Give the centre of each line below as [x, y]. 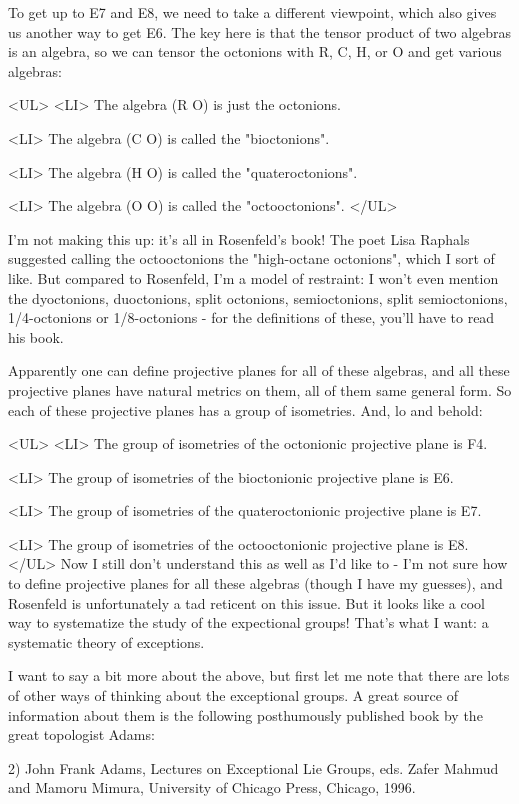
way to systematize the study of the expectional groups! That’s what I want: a [248, 622]
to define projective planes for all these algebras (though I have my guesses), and [255, 583]
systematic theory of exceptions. [106, 641]
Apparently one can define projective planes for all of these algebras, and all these [259, 370]
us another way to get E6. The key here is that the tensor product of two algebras [260, 31]
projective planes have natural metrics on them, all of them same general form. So [260, 389]
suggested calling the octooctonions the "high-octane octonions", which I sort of [251, 258]
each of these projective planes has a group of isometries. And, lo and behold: [245, 409]
